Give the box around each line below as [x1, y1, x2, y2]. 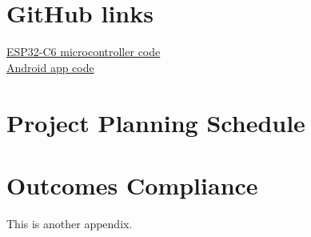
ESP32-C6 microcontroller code [6, 43, 161, 60]
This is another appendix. [6, 215, 133, 231]
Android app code [6, 58, 94, 75]
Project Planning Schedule [6, 106, 305, 139]
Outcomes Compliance [6, 168, 258, 201]
